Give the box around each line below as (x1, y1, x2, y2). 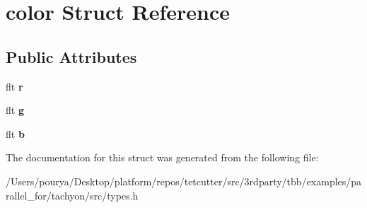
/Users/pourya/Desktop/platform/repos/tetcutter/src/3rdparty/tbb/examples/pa (6, 173, 362, 188)
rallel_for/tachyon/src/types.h (6, 187, 139, 202)
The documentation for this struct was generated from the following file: (6, 150, 319, 165)
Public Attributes (6, 45, 137, 67)
